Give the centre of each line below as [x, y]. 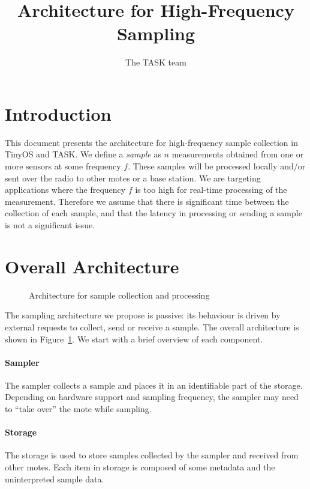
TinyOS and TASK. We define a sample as [83, 154]
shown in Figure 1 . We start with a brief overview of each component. [134, 339]
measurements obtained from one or [238, 154]
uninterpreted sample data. [55, 478]
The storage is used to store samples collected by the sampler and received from [152, 455]
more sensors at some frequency [63, 166]
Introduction [58, 113]
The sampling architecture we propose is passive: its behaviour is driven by [143, 315]
